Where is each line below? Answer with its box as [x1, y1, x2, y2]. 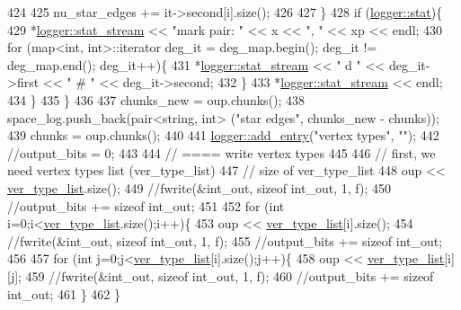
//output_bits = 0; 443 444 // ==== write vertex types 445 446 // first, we [7, 143, 436, 162]
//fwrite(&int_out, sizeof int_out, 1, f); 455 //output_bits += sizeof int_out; [7, 231, 443, 250]
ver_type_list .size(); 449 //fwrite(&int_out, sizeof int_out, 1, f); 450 [7, 178, 391, 197]
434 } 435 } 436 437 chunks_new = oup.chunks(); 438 [7, 90, 306, 109]
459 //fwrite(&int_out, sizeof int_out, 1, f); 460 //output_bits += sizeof [25, 266, 434, 285]
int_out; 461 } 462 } [7, 284, 121, 303]
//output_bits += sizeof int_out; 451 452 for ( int [7, 196, 285, 215]
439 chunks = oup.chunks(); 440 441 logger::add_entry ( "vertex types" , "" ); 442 [7, 126, 439, 145]
